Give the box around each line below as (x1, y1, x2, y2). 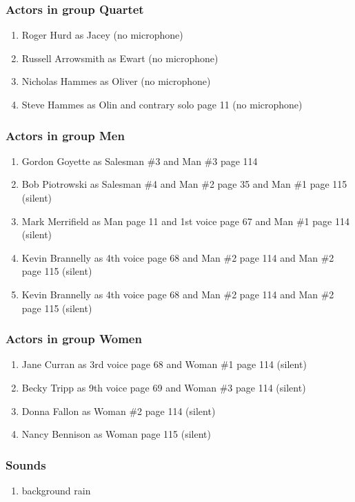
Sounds (6, 456, 46, 473)
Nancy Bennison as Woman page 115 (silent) (21, 427, 211, 441)
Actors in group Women (6, 330, 142, 347)
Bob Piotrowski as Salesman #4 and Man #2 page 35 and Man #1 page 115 (21, 177, 347, 191)
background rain (21, 483, 91, 497)
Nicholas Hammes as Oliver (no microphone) (21, 74, 211, 88)
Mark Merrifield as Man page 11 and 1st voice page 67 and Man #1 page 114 (21, 213, 349, 228)
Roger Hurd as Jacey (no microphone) (21, 28, 183, 42)
